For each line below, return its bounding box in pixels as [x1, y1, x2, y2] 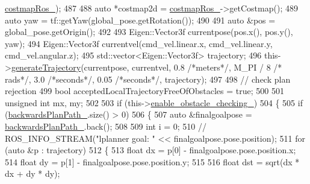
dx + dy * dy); [5, 167, 60, 180]
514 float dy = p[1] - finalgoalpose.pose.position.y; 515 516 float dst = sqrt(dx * [5, 155, 300, 168]
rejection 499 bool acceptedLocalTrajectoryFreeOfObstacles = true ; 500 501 [5, 84, 284, 97]
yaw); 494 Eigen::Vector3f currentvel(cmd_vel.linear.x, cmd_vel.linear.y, [5, 37, 273, 49]
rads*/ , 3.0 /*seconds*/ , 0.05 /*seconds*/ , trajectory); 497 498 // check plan [5, 72, 291, 85]
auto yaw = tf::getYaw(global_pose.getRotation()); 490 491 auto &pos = [5, 13, 276, 26]
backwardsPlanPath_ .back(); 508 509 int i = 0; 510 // [5, 119, 206, 132]
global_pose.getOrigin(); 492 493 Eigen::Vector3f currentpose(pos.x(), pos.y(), [5, 25, 293, 38]
